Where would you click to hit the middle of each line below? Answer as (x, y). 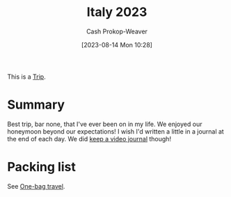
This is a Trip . (27, 77)
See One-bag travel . (36, 186)
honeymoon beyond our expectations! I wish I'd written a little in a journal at (115, 131)
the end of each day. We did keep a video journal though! (89, 139)
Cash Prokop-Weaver (117, 31)
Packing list (42, 167)
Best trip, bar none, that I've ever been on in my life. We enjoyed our (105, 124)
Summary (36, 105)
